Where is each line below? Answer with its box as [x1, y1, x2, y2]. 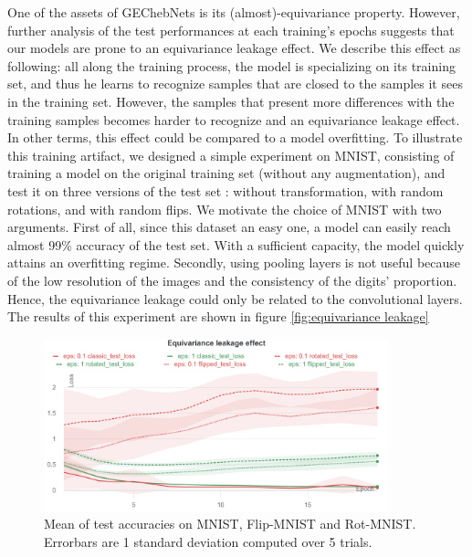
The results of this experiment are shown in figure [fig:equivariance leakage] [7, 307, 429, 326]
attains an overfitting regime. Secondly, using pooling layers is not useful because [7, 253, 461, 272]
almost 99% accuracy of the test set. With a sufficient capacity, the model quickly [7, 235, 465, 254]
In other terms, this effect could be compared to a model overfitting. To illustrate [7, 128, 463, 147]
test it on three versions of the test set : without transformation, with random [7, 181, 444, 200]
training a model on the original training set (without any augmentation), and [7, 163, 446, 183]
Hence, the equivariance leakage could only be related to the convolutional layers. [7, 289, 463, 308]
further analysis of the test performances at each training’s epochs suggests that [7, 20, 455, 39]
